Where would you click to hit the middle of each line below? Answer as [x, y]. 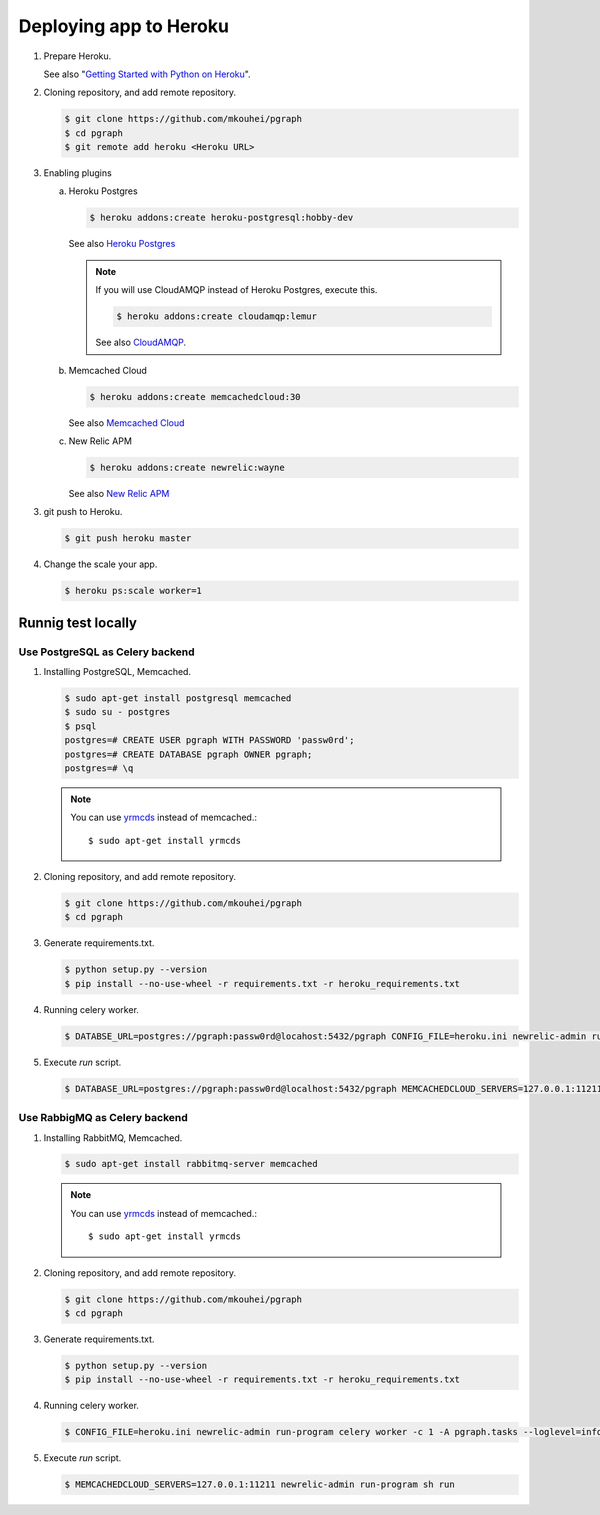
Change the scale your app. [100, 564]
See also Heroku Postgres [122, 244]
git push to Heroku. [83, 512]
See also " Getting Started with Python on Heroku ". [147, 74]
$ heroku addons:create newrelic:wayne [187, 467]
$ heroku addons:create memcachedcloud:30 [195, 396]
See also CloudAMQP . [141, 342]
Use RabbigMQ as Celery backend [103, 1118]
